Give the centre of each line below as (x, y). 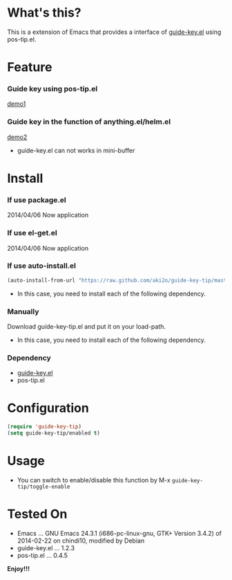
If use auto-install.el (42, 266)
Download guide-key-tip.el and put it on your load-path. (87, 326)
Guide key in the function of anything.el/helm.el (89, 122)
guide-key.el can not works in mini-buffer (76, 150)
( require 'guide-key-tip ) (44, 427)
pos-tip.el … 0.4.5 (42, 555)
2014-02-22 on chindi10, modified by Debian (81, 541)
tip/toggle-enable (43, 487)
